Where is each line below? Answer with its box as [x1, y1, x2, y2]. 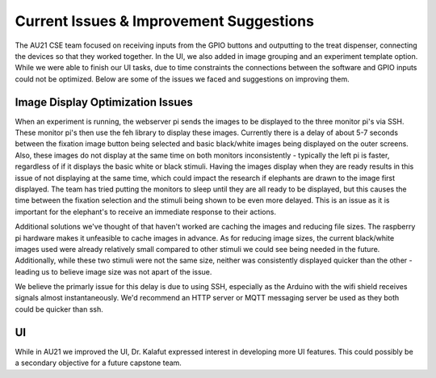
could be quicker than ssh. [15, 304, 104, 314]
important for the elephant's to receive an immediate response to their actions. [15, 207, 276, 216]
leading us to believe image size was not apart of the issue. [15, 267, 212, 276]
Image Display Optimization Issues [15, 95, 193, 109]
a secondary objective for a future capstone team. [15, 358, 182, 367]
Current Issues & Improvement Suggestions [15, 12, 315, 30]
